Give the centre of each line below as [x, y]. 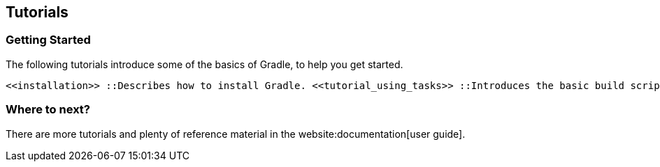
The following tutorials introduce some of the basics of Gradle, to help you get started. [205, 64]
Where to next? [48, 110]
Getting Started [48, 40]
